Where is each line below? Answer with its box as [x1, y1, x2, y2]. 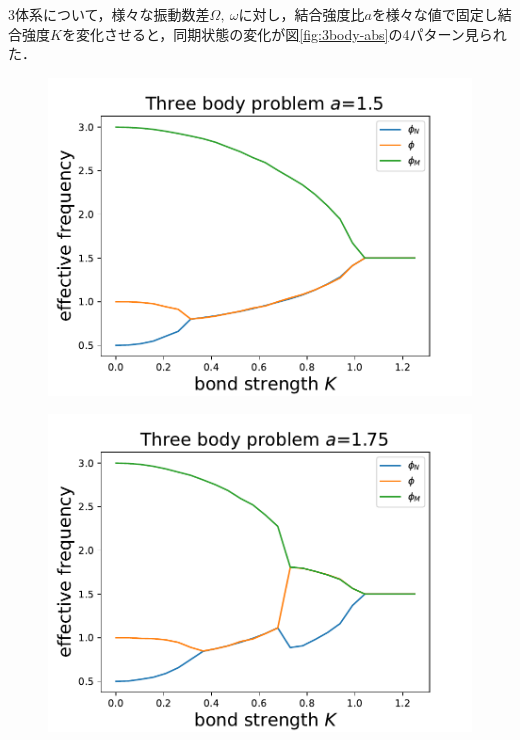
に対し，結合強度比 [238, 4, 365, 24]
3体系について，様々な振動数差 [8, 4, 210, 24]
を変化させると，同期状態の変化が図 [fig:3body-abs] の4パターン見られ [61, 23, 507, 44]
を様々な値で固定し [371, 4, 498, 24]
